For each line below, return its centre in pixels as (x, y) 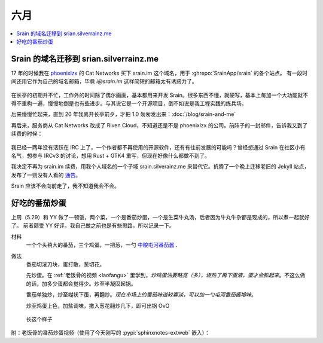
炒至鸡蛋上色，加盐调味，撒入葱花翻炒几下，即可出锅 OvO (98, 305)
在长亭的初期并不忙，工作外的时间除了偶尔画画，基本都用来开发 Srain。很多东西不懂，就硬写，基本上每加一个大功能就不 (159, 95)
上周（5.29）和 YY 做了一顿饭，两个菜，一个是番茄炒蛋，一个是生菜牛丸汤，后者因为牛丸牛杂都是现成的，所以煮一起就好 (161, 218)
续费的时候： (27, 134)
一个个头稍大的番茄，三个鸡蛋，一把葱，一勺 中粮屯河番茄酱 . (102, 245)
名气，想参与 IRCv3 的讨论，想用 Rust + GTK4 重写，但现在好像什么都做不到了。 (111, 155)
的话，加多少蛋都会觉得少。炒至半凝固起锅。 (81, 283)
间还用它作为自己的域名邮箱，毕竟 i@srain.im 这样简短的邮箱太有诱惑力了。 (104, 81)
